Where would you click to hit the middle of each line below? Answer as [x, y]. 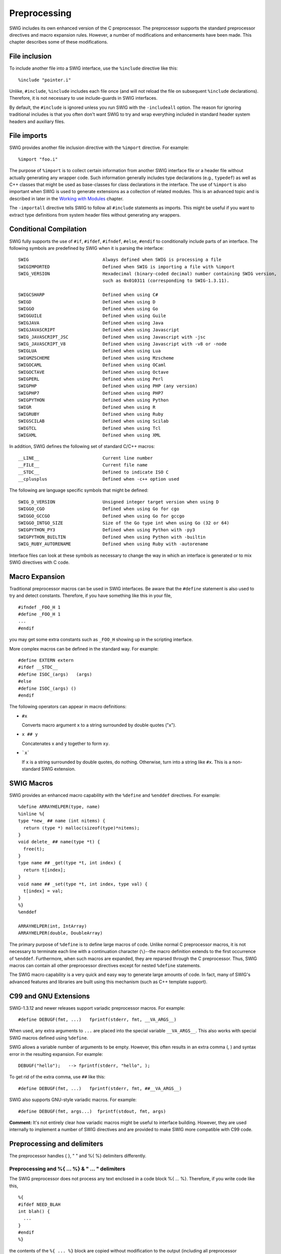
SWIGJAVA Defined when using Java [91, 323]
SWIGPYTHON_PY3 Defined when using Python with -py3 [107, 530]
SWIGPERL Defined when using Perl [91, 379]
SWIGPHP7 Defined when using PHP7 [91, 393]
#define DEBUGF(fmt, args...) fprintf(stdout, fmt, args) [92, 1111]
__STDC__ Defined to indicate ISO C [93, 472]
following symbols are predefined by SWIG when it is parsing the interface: [86, 248]
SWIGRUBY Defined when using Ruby [91, 414]
